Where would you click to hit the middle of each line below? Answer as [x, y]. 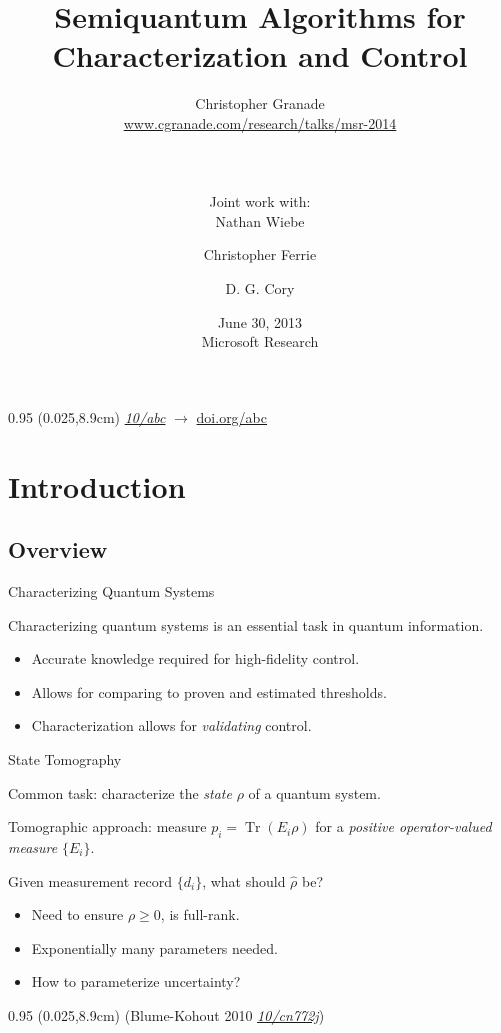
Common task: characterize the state [120, 792]
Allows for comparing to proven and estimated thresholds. [209, 691]
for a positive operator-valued [403, 826]
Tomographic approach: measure [107, 826]
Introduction [97, 485]
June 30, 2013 [260, 321]
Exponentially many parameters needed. [154, 947]
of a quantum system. [314, 792]
